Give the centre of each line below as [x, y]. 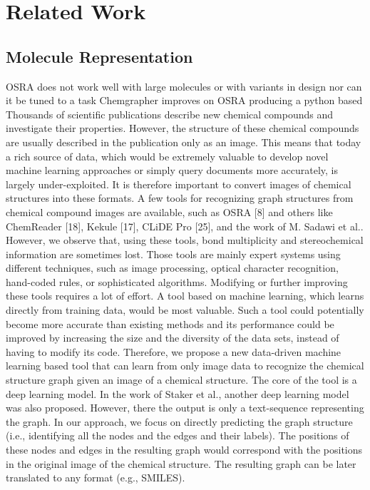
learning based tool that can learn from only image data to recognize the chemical [185, 366]
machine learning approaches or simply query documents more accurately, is [172, 170]
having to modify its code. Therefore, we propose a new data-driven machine [174, 351]
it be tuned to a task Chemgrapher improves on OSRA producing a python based [184, 100]
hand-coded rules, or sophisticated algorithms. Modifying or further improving [177, 281]
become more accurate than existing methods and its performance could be [170, 323]
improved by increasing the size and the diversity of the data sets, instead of [173, 338]
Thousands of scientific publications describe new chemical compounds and [170, 114]
